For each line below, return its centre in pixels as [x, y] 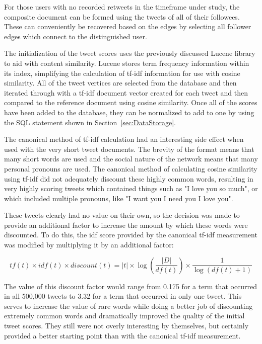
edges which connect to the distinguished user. [76, 36]
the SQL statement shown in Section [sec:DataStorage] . [90, 122]
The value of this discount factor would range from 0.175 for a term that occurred [131, 286]
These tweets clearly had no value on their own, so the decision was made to [122, 215]
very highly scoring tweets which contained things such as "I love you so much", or [131, 188]
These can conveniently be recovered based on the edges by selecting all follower [128, 26]
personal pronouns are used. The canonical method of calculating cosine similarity [131, 168]
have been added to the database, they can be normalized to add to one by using [129, 112]
